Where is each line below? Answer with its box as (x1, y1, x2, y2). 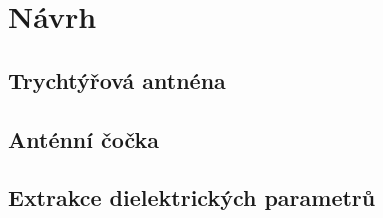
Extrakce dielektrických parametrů (8, 182, 376, 213)
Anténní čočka (8, 123, 160, 154)
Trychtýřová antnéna (8, 64, 226, 95)
